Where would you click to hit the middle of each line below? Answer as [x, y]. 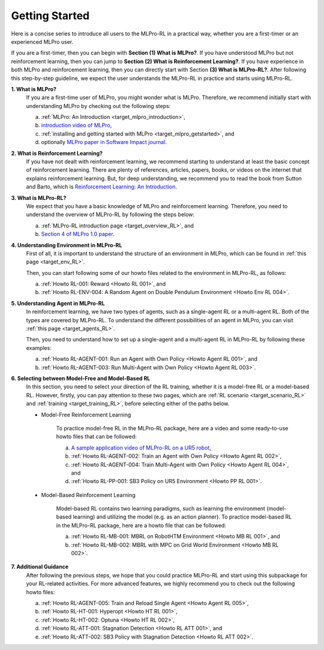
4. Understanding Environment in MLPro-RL [67, 245]
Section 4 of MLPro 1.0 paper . [78, 234]
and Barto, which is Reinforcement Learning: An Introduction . [101, 187]
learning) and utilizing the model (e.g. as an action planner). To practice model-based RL [182, 517]
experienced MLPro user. [42, 41]
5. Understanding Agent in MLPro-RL [58, 303]
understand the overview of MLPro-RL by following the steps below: [110, 215]
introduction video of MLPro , [76, 125]
